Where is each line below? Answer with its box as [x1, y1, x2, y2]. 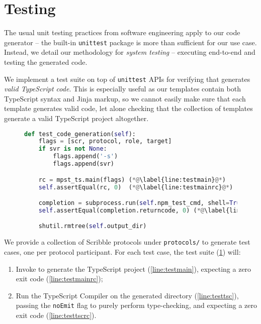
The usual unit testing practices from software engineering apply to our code [4, 27, 240, 38]
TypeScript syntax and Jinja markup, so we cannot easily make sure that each [4, 93, 246, 103]
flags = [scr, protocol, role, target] [38, 138, 172, 145]
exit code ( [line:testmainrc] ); [16, 273, 103, 284]
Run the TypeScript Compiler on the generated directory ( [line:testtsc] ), [16, 290, 239, 300]
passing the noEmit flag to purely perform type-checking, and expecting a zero [16, 300, 257, 310]
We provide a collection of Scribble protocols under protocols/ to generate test [4, 237, 250, 247]
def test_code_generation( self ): [24, 130, 136, 138]
